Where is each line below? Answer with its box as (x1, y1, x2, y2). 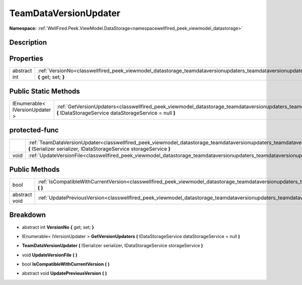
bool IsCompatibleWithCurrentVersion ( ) (22, 261, 110, 267)
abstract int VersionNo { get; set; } (22, 224, 94, 230)
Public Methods (9, 165, 60, 174)
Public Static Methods (9, 87, 80, 95)
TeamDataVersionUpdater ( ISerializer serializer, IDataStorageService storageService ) (22, 243, 203, 249)
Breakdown (9, 211, 46, 219)
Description (9, 38, 47, 47)
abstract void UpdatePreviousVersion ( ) (22, 270, 107, 276)
